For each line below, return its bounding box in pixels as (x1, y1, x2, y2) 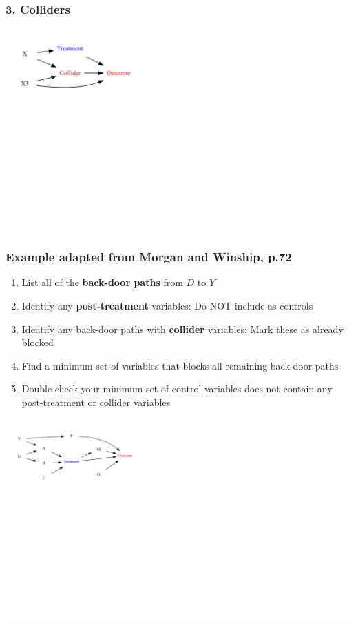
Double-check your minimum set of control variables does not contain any (21, 381, 333, 396)
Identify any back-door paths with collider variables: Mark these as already (21, 321, 344, 336)
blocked (21, 335, 54, 350)
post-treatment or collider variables (21, 394, 171, 409)
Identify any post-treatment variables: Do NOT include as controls (21, 298, 313, 312)
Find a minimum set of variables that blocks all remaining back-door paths (21, 358, 339, 372)
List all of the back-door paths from (21, 275, 183, 290)
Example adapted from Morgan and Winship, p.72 (6, 248, 292, 265)
